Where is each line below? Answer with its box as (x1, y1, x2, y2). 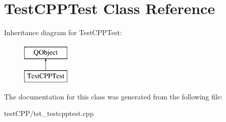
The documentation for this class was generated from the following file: (4, 91, 222, 101)
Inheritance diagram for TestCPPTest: (4, 27, 122, 38)
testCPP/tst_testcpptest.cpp (4, 108, 94, 118)
